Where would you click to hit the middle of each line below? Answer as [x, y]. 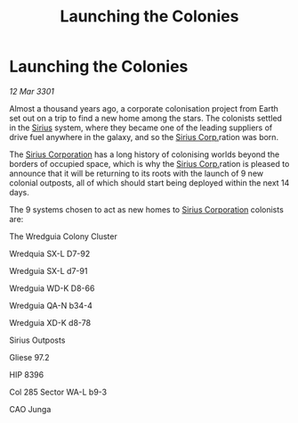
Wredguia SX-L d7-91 [48, 270]
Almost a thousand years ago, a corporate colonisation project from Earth [144, 108]
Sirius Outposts [37, 340]
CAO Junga [30, 409]
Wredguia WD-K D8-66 [52, 288]
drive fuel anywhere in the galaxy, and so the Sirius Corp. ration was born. [144, 137]
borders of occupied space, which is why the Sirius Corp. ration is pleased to [149, 163]
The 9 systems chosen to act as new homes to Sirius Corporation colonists [147, 209]
